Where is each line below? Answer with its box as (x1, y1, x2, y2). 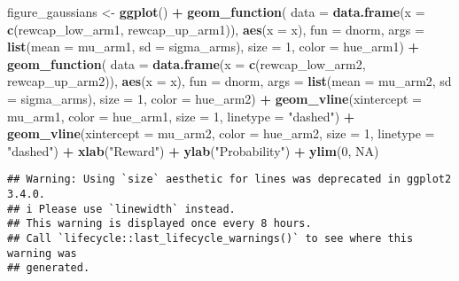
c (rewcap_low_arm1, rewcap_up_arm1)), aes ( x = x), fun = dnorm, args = (7, 20, 424, 38)
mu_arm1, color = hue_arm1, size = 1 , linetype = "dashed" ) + (7, 106, 355, 125)
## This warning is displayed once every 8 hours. (7, 217, 312, 230)
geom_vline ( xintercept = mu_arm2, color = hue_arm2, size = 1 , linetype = (7, 124, 435, 143)
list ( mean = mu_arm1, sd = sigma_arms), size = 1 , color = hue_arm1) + (7, 37, 420, 56)
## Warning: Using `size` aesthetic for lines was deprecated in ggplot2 (7, 173, 452, 186)
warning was (7, 246, 77, 260)
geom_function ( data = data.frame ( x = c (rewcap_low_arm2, (7, 54, 366, 73)
